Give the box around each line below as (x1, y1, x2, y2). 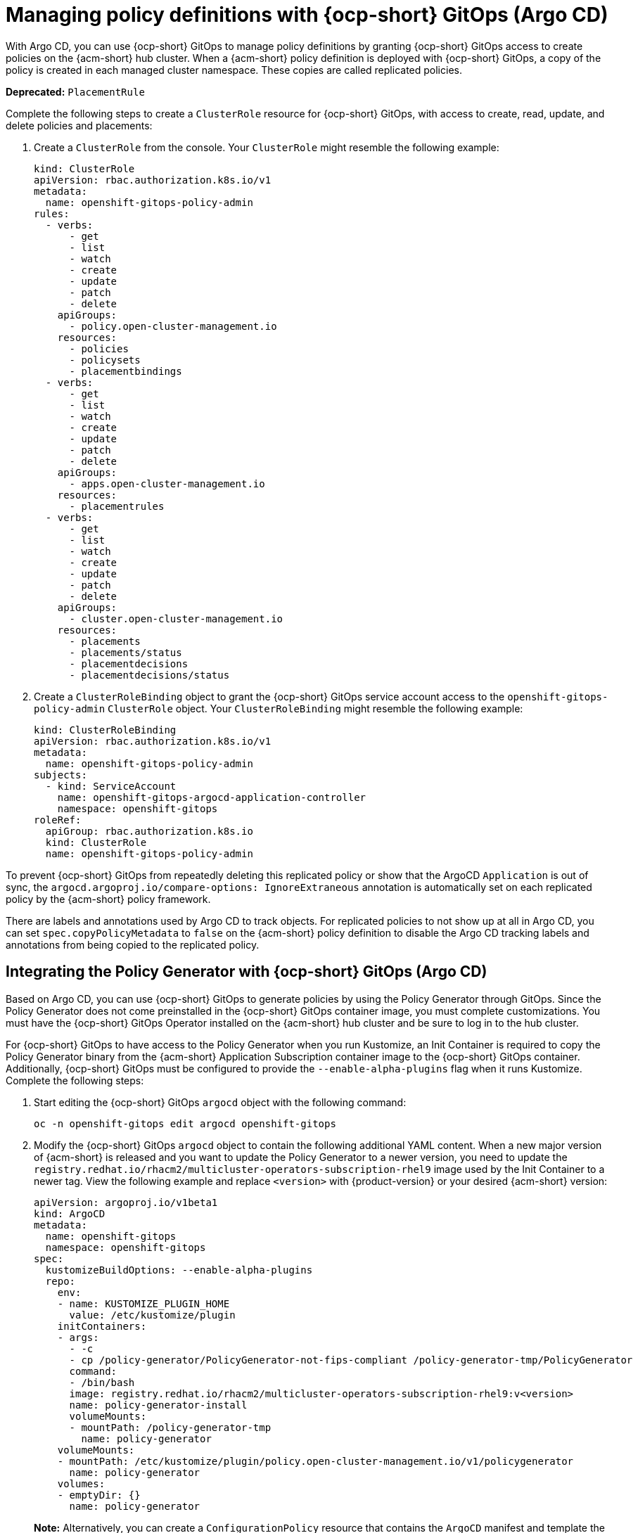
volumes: (57, 1477, 106, 1489)
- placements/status (69, 646, 182, 658)
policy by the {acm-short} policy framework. (6, 892, 211, 905)
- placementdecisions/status (69, 669, 230, 681)
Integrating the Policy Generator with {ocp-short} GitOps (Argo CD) (6, 963, 487, 981)
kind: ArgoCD (34, 1207, 106, 1219)
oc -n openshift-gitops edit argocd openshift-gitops (34, 1117, 336, 1129)
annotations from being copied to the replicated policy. (6, 938, 260, 951)
